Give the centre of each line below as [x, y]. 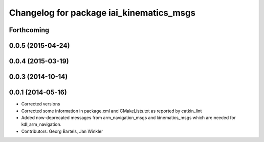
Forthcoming [29, 30]
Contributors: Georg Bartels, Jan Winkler [62, 131]
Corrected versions [41, 104]
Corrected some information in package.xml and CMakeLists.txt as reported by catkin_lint [112, 111]
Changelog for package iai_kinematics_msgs [102, 13]
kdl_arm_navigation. [41, 124]
